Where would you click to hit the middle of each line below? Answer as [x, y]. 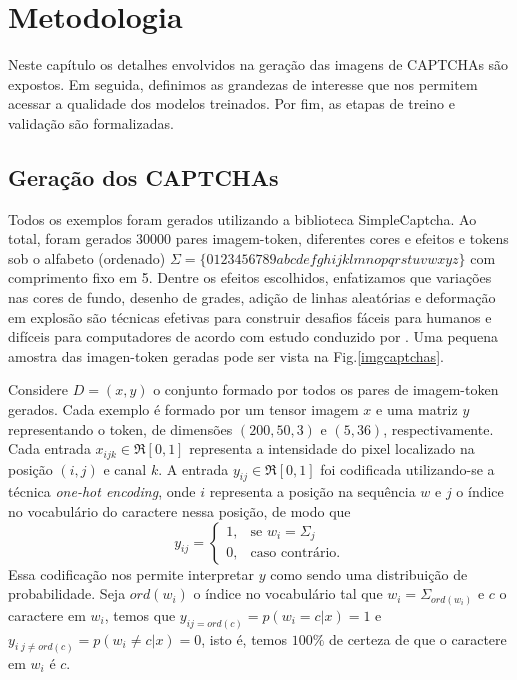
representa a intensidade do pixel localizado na [332, 448]
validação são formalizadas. [91, 122]
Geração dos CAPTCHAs [143, 176]
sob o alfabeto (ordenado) [87, 257]
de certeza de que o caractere [417, 638]
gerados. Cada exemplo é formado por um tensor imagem [183, 409]
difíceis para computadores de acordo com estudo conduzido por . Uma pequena [253, 336]
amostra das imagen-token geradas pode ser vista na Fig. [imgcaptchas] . [226, 355]
